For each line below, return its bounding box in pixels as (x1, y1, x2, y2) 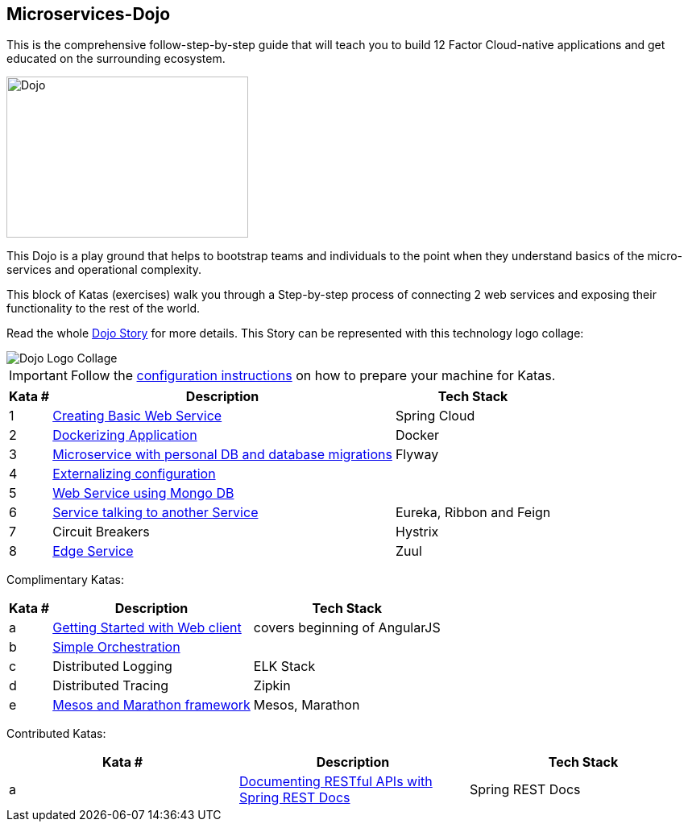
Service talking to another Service (52, 504, 259, 521)
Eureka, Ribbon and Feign (395, 504, 551, 521)
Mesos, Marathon (253, 697, 360, 714)
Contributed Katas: (6, 727, 106, 741)
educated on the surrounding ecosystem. (6, 52, 226, 66)
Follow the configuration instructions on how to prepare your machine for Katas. (70, 367, 556, 384)
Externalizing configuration (52, 466, 216, 482)
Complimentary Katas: (6, 573, 124, 587)
